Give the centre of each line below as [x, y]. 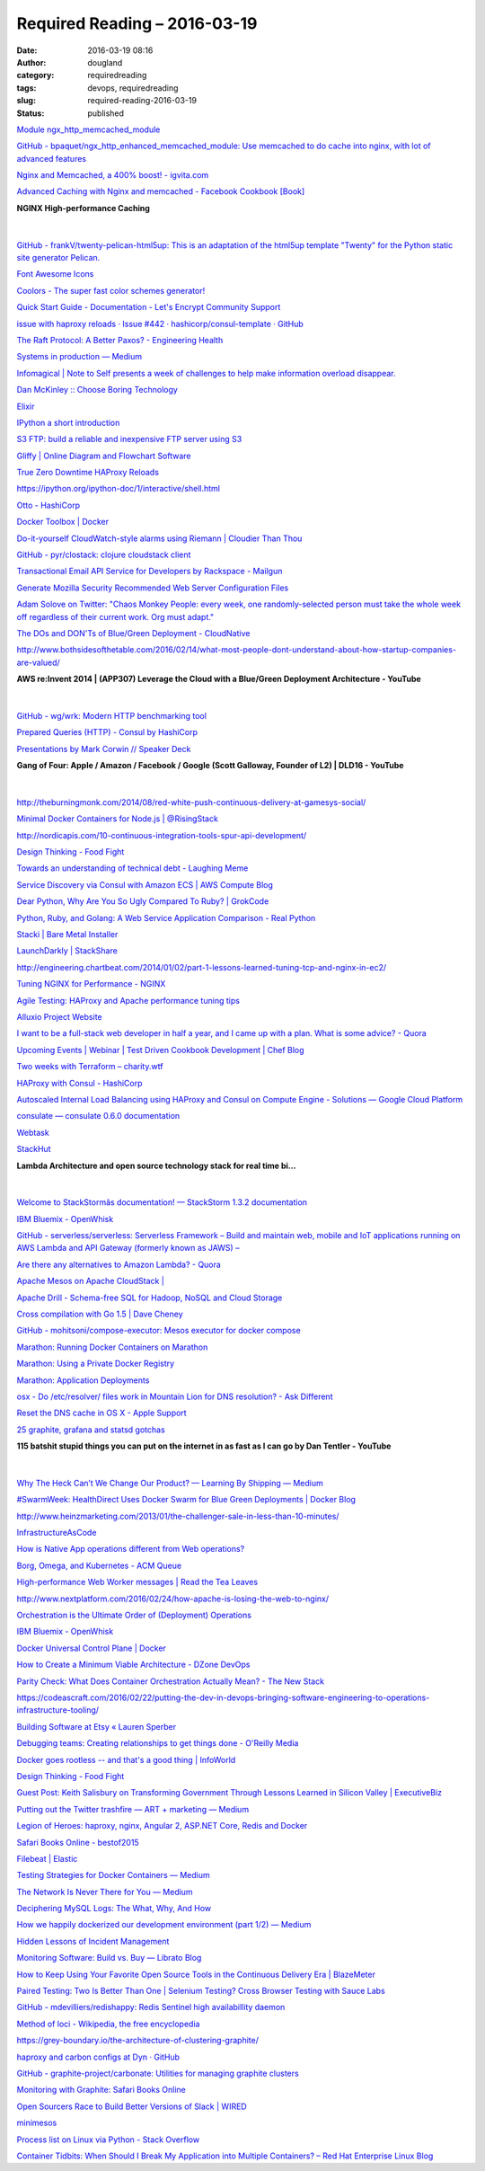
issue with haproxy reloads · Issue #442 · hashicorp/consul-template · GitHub [160, 323]
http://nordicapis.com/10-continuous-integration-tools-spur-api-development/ [162, 835]
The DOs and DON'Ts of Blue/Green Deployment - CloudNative [133, 633]
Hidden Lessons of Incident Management [93, 1941]
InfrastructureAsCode [57, 1533]
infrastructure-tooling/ [57, 1710]
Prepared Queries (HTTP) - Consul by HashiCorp [107, 732]
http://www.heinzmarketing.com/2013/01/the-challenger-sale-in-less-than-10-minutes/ [178, 1516]
